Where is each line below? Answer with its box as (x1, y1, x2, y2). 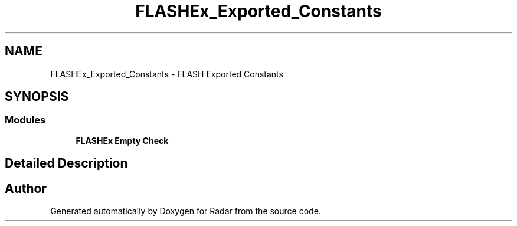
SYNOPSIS (5, 89, 69, 104)
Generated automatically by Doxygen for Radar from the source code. (50, 206, 321, 217)
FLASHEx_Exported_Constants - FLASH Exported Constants (50, 68, 283, 79)
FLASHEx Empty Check (76, 135, 169, 146)
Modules (5, 114, 46, 126)
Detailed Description (5, 156, 128, 171)
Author (5, 181, 47, 196)
